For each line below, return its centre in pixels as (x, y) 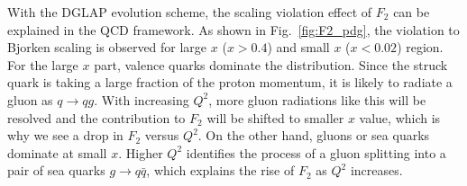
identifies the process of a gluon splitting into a (316, 152)
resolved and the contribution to (96, 117)
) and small (298, 47)
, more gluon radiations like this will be (317, 99)
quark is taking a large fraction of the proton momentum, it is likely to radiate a (230, 82)
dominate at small (57, 152)
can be (412, 12)
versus (162, 135)
